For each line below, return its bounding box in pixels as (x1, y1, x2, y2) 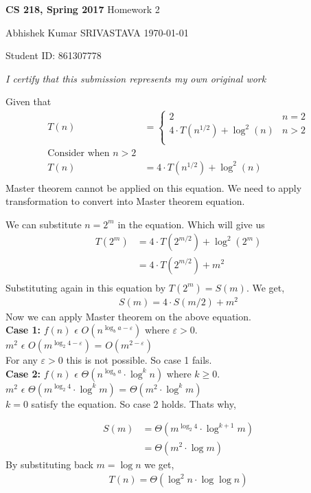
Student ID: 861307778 (5, 48, 102, 63)
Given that (5, 94, 51, 109)
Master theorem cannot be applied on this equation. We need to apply (5, 180, 302, 195)
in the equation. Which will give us (117, 217, 265, 231)
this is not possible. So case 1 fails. (66, 353, 212, 367)
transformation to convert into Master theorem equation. (5, 194, 245, 208)
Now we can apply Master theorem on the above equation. (5, 309, 251, 323)
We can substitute (5, 217, 82, 231)
